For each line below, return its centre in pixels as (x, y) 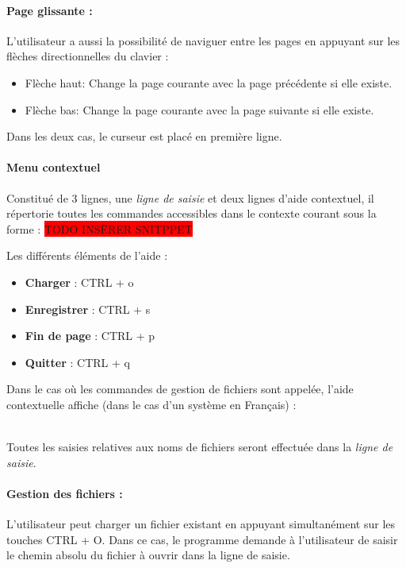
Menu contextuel (54, 167)
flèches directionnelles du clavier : (88, 56)
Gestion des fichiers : (65, 493)
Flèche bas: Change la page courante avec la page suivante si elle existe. (199, 109)
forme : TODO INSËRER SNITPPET (100, 228)
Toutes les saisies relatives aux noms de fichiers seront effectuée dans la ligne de (200, 447)
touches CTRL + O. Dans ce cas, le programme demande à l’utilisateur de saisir (202, 539)
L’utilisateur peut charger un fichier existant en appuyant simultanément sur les (201, 524)
